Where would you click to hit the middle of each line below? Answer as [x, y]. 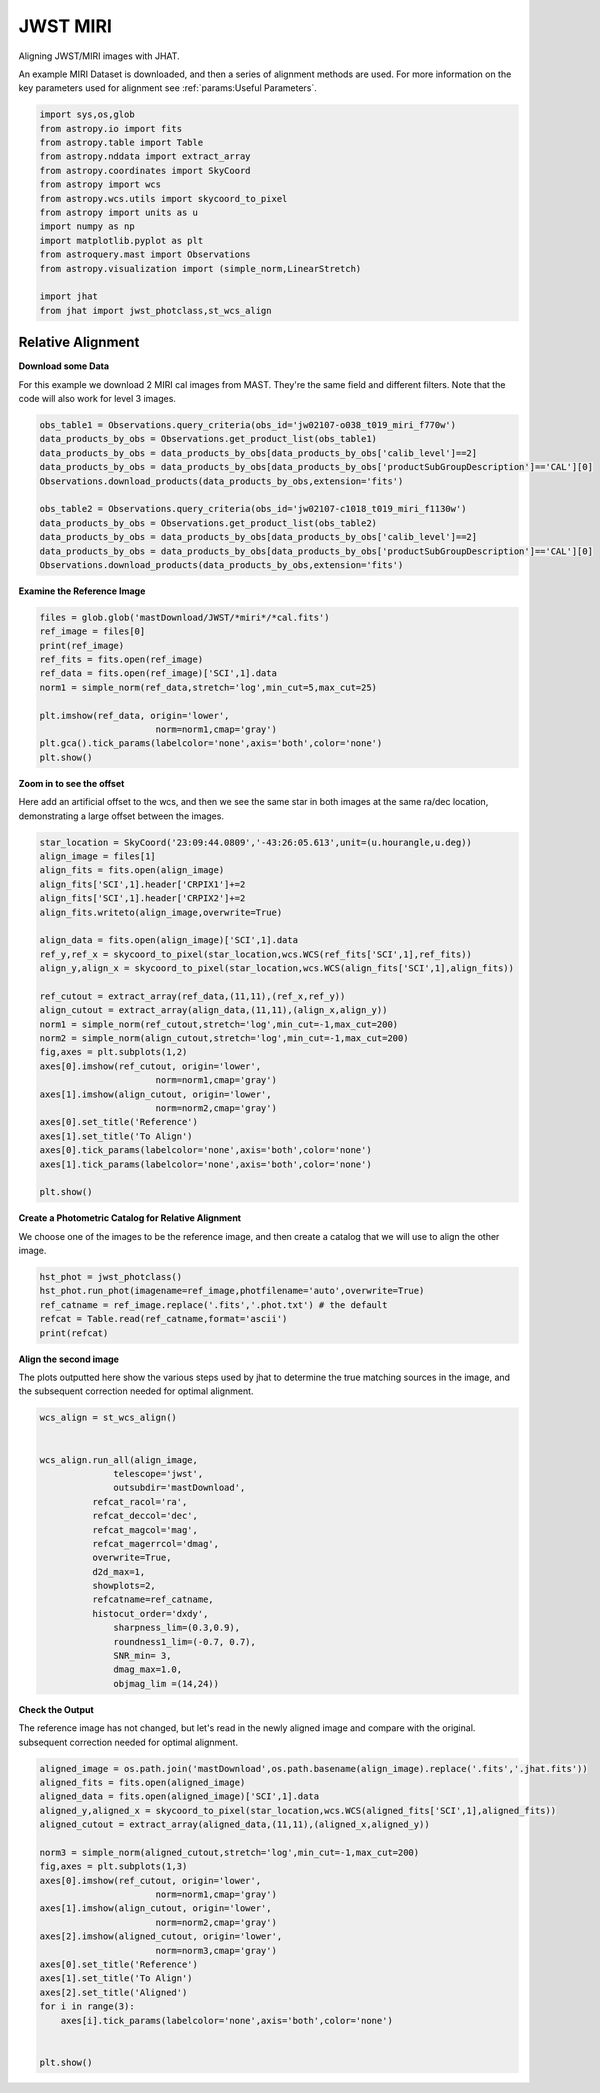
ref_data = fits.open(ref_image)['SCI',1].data [158, 673]
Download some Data [64, 366]
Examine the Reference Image [82, 591]
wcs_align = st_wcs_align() [108, 1418]
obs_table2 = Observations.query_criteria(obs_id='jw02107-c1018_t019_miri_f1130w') [253, 509]
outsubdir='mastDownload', [179, 1488]
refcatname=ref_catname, [152, 1599]
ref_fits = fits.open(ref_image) [121, 659]
